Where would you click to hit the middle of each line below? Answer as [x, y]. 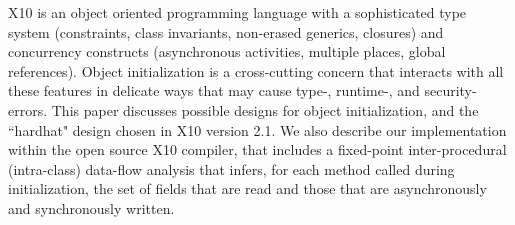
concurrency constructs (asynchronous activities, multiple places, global [227, 51]
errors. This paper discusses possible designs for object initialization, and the [243, 109]
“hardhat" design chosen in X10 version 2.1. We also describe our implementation [257, 129]
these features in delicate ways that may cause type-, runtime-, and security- [242, 90]
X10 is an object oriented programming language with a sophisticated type [237, 12]
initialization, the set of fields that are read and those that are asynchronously [247, 188]
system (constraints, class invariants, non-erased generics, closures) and [226, 31]
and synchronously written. [91, 207]
